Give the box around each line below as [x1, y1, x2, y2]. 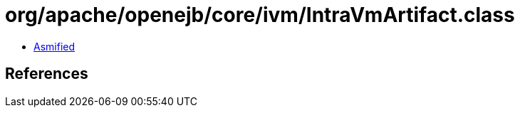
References [5, 65, 88, 83]
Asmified [33, 40, 76, 53]
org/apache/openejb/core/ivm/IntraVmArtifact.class [5, 3, 515, 27]
